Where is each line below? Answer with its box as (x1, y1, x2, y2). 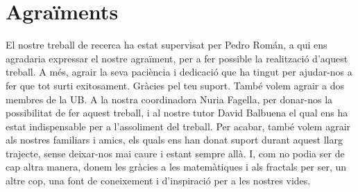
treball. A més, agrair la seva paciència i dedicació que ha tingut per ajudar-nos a (6, 64, 352, 79)
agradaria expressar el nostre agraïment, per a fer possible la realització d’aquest (6, 51, 348, 65)
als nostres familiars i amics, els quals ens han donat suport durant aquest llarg (6, 132, 343, 147)
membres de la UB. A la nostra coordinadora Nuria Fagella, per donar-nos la (6, 91, 333, 106)
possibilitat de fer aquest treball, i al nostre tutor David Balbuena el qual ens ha (6, 105, 348, 120)
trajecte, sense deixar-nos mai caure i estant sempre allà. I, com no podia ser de (6, 146, 345, 160)
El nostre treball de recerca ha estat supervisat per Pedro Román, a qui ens (6, 37, 327, 52)
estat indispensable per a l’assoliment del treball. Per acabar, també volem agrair (6, 119, 351, 133)
